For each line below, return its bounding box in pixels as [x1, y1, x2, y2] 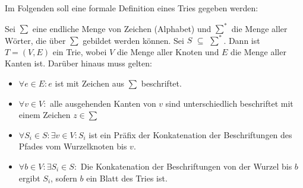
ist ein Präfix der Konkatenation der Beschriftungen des [89, 128, 292, 141]
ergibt [18, 171, 40, 184]
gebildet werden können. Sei [83, 34, 184, 46]
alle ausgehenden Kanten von [50, 97, 156, 109]
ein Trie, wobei [52, 45, 107, 58]
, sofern [50, 171, 77, 184]
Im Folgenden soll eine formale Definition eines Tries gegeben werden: [5, 2, 258, 14]
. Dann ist [223, 34, 260, 46]
